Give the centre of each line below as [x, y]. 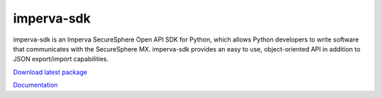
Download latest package [50, 72]
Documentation [35, 85]
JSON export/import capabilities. [61, 59]
